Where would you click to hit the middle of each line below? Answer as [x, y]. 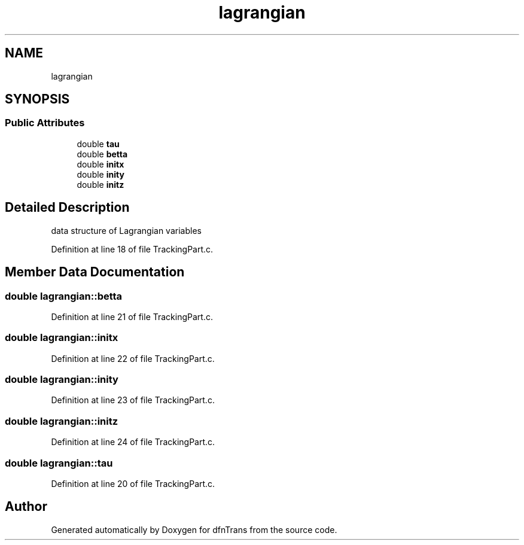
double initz [100, 184]
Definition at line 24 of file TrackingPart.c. [133, 442]
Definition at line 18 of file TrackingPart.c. [132, 249]
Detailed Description [67, 208]
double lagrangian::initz [62, 421]
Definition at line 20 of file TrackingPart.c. [133, 483]
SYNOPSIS [37, 99]
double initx [100, 164]
